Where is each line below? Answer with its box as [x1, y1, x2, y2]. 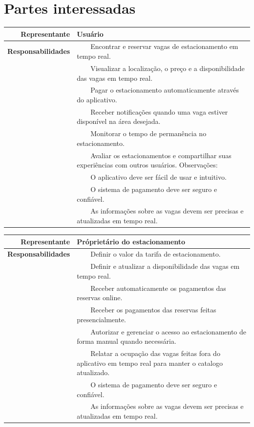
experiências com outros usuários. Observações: [77, 160, 218, 170]
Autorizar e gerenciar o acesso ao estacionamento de [90, 326, 247, 336]
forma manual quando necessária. [77, 336, 176, 346]
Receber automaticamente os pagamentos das [90, 283, 226, 293]
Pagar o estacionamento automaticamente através [90, 85, 239, 95]
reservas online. [77, 292, 123, 303]
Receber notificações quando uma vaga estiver [90, 106, 228, 117]
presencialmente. [77, 314, 127, 324]
